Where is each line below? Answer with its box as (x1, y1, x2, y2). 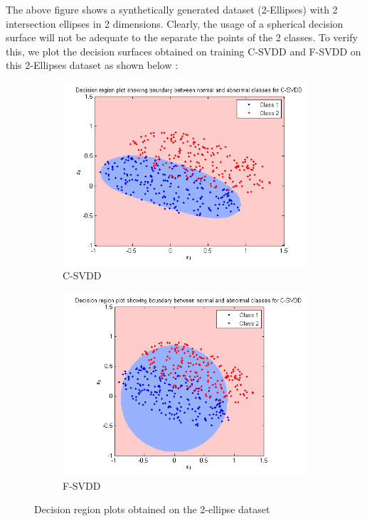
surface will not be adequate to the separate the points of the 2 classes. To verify (6, 30, 358, 45)
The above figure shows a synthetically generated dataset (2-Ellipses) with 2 (6, 2, 338, 16)
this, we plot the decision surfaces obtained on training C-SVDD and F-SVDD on (6, 43, 361, 58)
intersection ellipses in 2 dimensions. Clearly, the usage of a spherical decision (6, 16, 344, 31)
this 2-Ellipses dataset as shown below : (6, 58, 179, 72)
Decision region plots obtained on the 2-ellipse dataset (34, 502, 270, 517)
